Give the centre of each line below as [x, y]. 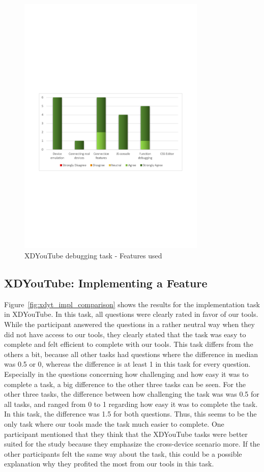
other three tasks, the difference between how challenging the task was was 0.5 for [132, 394]
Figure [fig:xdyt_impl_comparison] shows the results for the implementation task [132, 304]
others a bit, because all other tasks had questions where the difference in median [131, 354]
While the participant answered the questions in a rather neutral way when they [129, 324]
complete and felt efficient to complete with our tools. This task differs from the [129, 344]
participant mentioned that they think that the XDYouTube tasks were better [126, 434]
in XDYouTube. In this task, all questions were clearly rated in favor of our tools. [131, 314]
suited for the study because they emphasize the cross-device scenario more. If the [132, 444]
